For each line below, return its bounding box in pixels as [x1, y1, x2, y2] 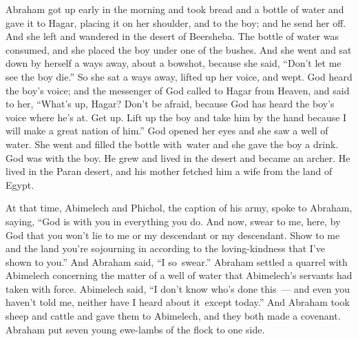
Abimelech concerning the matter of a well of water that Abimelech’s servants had [6, 268, 352, 282]
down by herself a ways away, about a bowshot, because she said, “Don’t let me [6, 56, 341, 70]
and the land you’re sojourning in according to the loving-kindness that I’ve [6, 241, 325, 256]
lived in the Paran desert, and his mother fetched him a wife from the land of [6, 164, 333, 178]
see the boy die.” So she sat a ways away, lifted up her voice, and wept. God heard [6, 69, 352, 83]
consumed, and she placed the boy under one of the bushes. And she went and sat [6, 42, 352, 56]
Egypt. [6, 177, 34, 192]
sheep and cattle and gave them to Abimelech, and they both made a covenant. [6, 309, 341, 323]
